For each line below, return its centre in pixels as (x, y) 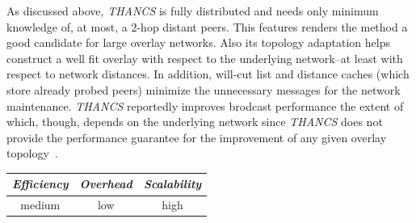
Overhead (106, 184)
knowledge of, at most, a (67, 26)
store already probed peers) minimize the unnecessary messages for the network (204, 89)
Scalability (172, 184)
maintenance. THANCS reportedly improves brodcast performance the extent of (205, 105)
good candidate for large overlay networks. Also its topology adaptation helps (198, 42)
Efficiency (40, 184)
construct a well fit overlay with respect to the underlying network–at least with (205, 58)
